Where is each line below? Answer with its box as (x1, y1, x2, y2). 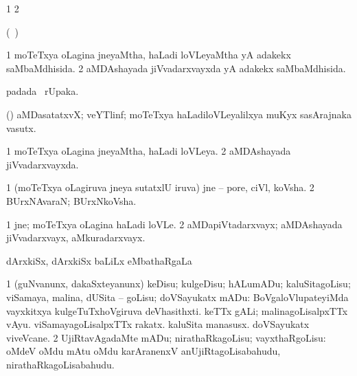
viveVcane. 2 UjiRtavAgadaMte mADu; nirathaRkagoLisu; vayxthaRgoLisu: (6, 330, 326, 344)
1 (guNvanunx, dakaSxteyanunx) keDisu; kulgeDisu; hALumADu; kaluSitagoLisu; (6, 276, 351, 291)
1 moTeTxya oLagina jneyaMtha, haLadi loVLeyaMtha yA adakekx (6, 47, 291, 62)
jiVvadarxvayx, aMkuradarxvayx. (6, 230, 146, 245)
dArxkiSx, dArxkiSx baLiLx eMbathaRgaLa (6, 253, 192, 267)
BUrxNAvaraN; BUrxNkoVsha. (6, 193, 137, 208)
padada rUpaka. (6, 84, 79, 98)
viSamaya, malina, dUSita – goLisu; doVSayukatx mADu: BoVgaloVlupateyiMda (6, 289, 349, 304)
